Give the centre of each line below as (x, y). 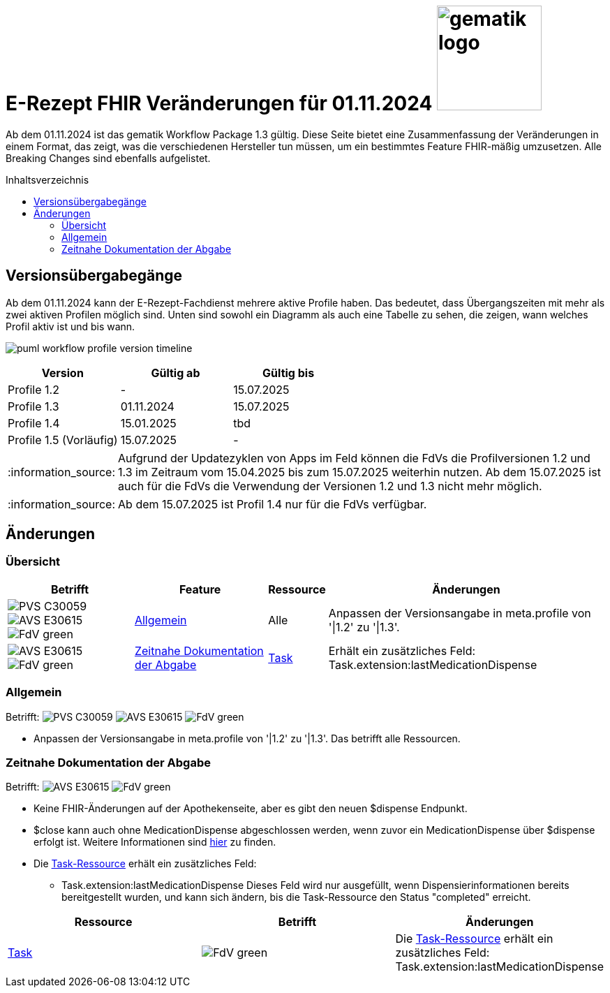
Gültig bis (289, 373)
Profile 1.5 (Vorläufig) (63, 440)
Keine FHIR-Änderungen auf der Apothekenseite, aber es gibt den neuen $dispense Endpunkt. (251, 809)
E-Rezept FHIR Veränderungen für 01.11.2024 (219, 103)
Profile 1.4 (34, 423)
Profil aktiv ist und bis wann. (70, 326)
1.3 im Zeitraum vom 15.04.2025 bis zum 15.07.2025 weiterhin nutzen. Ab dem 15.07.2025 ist (359, 472)
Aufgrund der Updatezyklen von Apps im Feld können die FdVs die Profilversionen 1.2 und (354, 458)
